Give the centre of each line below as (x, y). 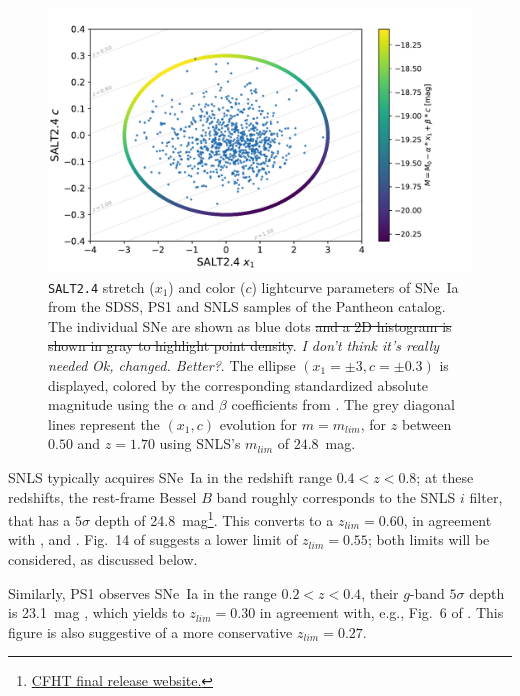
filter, (486, 496)
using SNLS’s (200, 443)
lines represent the (104, 423)
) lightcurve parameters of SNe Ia (355, 286)
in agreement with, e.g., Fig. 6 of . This (381, 612)
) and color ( (207, 286)
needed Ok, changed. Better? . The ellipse (172, 365)
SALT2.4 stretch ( (101, 286)
